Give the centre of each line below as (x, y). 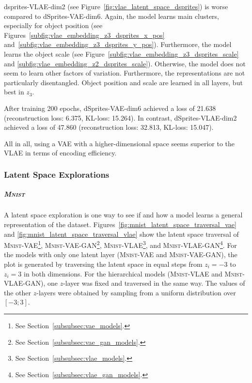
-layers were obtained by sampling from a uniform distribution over (136, 292)
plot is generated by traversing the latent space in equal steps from (103, 264)
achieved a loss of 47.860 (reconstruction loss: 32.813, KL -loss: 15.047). (109, 127)
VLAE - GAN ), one (31, 283)
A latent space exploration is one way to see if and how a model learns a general (123, 215)
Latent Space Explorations (57, 174)
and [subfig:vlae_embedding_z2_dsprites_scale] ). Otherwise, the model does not (125, 63)
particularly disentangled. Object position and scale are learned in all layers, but (123, 82)
